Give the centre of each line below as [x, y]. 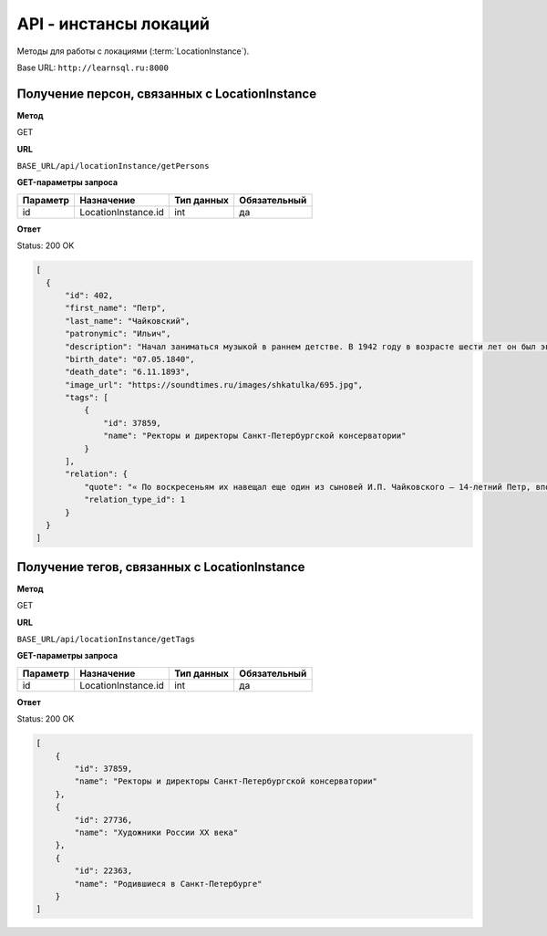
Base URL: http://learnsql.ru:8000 [93, 68]
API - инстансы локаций [113, 24]
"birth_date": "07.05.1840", [130, 359]
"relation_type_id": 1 [134, 500]
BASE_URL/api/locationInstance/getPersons [113, 166]
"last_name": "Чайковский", [128, 321]
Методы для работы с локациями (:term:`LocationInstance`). [133, 51]
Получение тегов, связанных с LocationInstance [161, 567]
